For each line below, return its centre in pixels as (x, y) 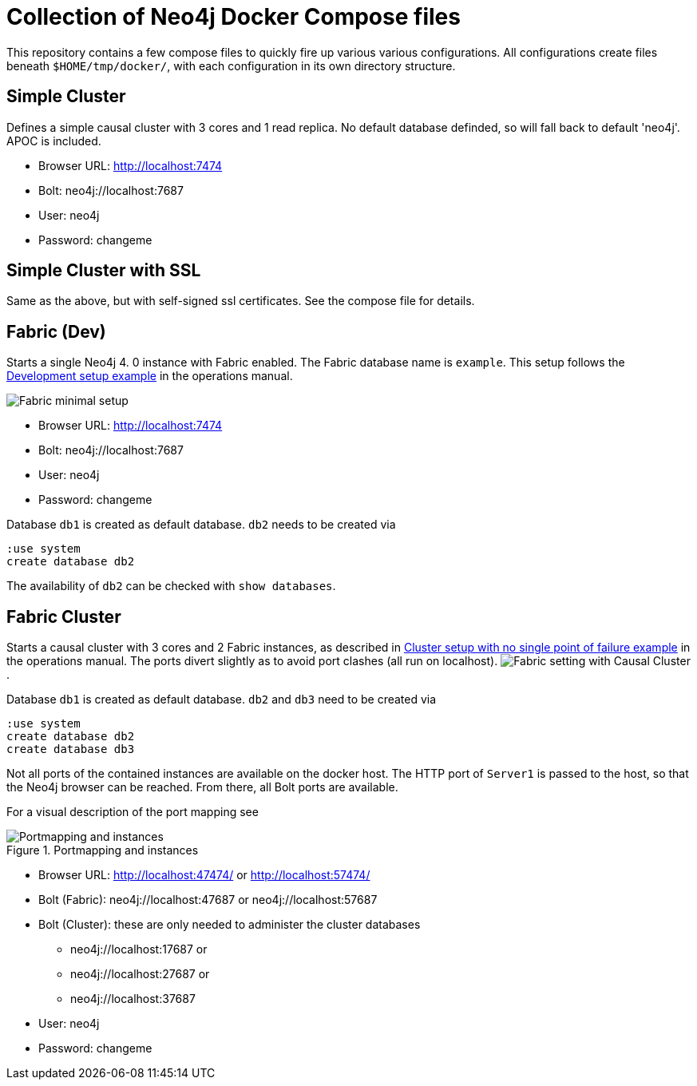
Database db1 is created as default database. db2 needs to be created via (201, 525)
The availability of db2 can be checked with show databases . (171, 586)
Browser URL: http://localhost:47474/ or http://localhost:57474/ (204, 875)
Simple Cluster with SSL (104, 271)
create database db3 (71, 749)
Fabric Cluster (64, 616)
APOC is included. (54, 141)
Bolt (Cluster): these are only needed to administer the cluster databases (230, 925)
